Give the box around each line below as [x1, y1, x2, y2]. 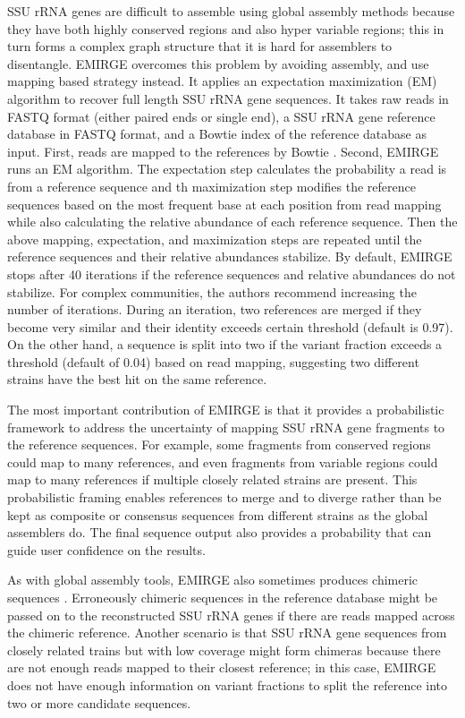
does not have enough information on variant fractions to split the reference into [7, 675, 447, 694]
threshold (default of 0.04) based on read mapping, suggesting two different [7, 352, 419, 371]
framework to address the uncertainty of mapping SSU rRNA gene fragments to [7, 417, 445, 436]
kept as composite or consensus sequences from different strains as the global [7, 505, 428, 524]
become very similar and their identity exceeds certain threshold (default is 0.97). [7, 317, 453, 336]
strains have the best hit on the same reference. [7, 370, 267, 389]
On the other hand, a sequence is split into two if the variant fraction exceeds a [7, 335, 443, 354]
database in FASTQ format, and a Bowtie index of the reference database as [7, 124, 427, 143]
